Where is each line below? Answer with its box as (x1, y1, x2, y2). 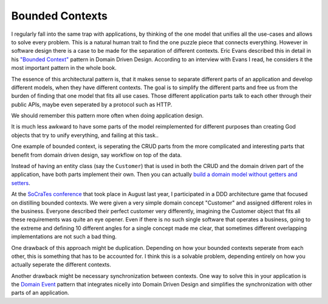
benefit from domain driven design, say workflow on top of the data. (11, 151, 182, 158)
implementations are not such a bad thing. (11, 233, 117, 240)
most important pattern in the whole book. (11, 64, 117, 72)
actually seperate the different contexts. (11, 261, 112, 268)
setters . (11, 179, 30, 186)
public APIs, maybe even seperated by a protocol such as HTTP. (11, 101, 173, 108)
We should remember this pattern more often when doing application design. (11, 112, 204, 120)
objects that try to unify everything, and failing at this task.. (11, 131, 159, 139)
